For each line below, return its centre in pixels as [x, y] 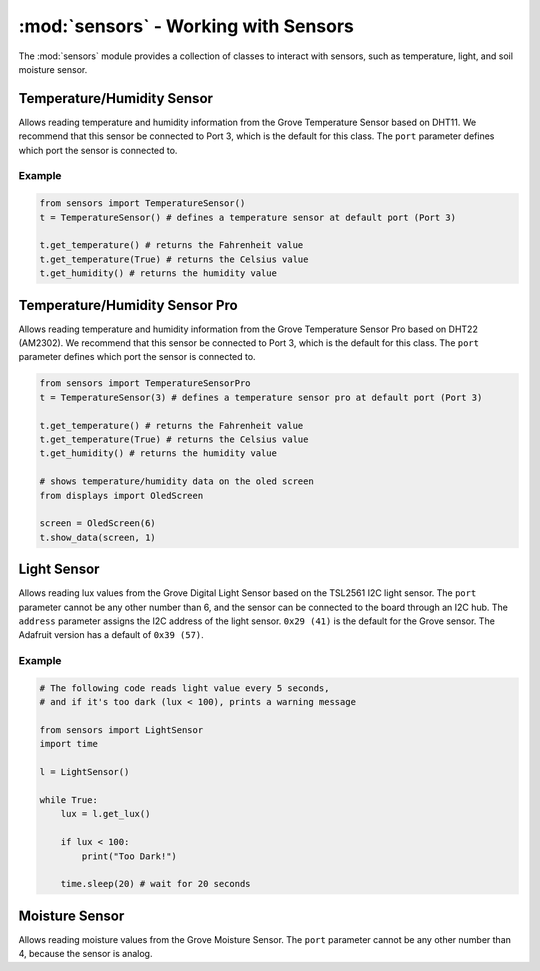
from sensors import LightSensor [121, 730]
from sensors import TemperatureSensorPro [145, 383]
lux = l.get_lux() [105, 814]
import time [69, 744]
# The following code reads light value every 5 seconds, [184, 688]
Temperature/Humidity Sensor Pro [128, 305]
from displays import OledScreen [121, 495]
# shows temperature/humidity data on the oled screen [176, 481]
